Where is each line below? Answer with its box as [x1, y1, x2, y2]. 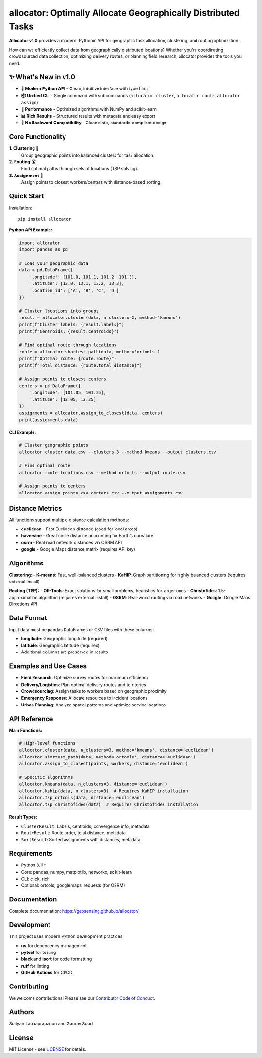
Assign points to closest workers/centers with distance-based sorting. [21, 179, 162, 185]
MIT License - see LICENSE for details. [9, 1046, 87, 1052]
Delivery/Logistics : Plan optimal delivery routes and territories [21, 681, 147, 688]
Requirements [9, 849, 53, 858]
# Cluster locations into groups [19, 308, 99, 314]
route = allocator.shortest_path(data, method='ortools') [19, 349, 160, 354]
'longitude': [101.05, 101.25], [29, 389, 107, 395]
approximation [9, 594, 38, 600]
